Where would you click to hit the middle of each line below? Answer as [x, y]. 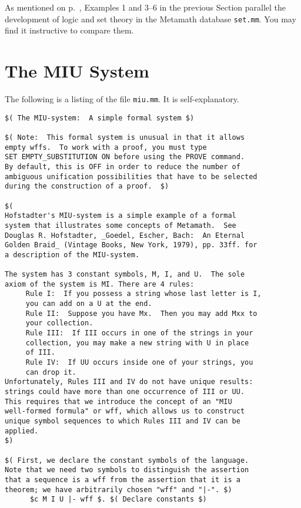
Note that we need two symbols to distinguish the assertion [127, 470]
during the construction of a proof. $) [87, 186]
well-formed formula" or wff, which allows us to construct [125, 411]
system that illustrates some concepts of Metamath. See [121, 225]
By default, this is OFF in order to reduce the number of [123, 166]
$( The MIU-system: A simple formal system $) [100, 118]
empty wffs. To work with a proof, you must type [106, 147]
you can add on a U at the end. [89, 304]
